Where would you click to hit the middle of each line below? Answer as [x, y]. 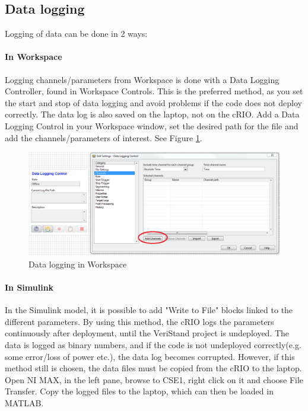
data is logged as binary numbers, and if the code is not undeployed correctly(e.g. [153, 345]
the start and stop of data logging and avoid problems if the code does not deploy [153, 102]
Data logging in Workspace [78, 264]
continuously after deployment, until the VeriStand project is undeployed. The [147, 333]
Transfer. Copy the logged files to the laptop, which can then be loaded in [139, 391]
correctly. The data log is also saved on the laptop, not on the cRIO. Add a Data [152, 114]
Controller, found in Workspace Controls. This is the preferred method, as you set [154, 91]
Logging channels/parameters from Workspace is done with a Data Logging [142, 79]
